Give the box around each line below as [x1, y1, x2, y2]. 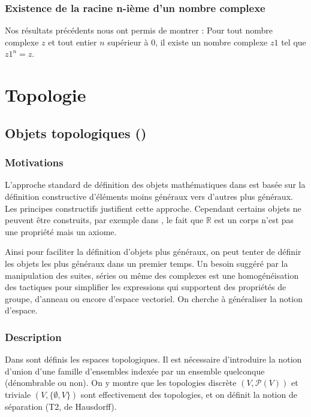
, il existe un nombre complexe [155, 35, 268, 48]
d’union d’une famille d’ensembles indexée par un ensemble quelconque [5, 364, 265, 377]
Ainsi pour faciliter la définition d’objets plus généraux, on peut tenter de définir [5, 245, 301, 258]
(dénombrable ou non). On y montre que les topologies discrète [5, 376, 237, 389]
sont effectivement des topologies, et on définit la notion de [80, 388, 297, 400]
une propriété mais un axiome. [5, 225, 117, 238]
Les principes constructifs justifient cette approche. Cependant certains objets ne [5, 202, 301, 214]
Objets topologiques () [5, 123, 147, 142]
